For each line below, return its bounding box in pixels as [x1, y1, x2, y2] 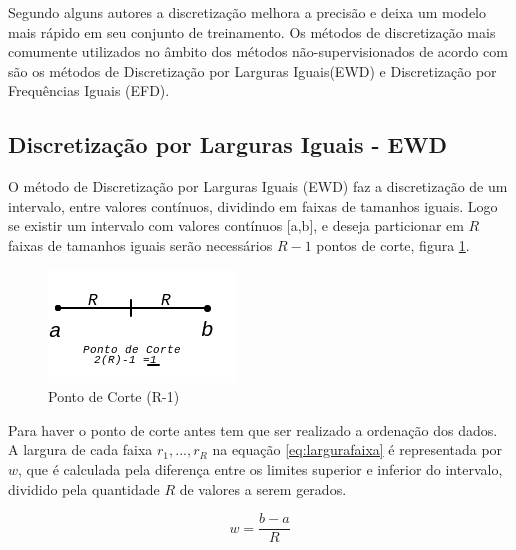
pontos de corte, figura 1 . [316, 234, 470, 255]
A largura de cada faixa [8, 439, 153, 460]
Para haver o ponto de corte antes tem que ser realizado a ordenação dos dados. [8, 419, 498, 440]
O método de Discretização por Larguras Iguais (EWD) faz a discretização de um [8, 176, 508, 197]
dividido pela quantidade [8, 478, 160, 499]
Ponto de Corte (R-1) [48, 386, 180, 407]
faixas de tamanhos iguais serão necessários [8, 234, 273, 255]
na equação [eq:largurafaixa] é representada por [212, 439, 503, 460]
